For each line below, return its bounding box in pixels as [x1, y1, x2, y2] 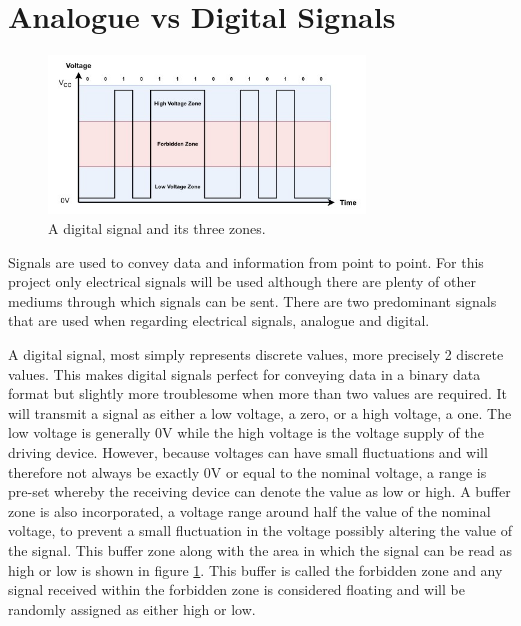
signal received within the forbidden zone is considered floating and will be [8, 579, 465, 600]
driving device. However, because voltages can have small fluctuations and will [8, 441, 488, 462]
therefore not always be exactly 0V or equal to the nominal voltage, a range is [8, 461, 487, 482]
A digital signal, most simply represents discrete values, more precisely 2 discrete [8, 343, 504, 364]
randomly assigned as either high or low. [8, 598, 256, 619]
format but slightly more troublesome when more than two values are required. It [8, 383, 508, 404]
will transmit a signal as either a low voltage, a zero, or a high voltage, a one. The [8, 402, 512, 423]
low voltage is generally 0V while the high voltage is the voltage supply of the [8, 422, 484, 443]
